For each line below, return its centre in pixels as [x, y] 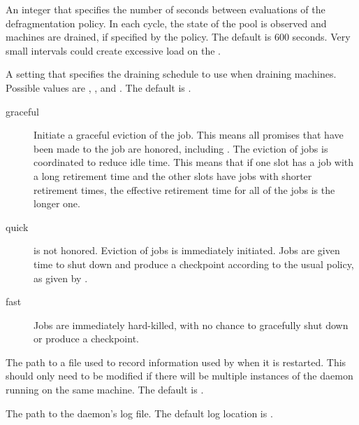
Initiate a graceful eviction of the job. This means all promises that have [189, 135]
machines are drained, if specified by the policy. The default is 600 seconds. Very [178, 37]
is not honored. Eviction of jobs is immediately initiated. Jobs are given [187, 250]
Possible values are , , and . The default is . [98, 87]
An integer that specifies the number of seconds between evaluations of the [166, 9]
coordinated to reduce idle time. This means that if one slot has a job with [194, 162]
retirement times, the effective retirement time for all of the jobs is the [184, 189]
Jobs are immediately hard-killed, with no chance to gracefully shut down [191, 325]
